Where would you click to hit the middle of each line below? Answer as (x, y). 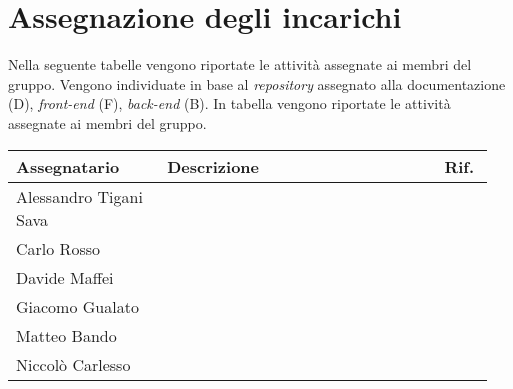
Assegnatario (68, 166)
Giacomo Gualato (77, 306)
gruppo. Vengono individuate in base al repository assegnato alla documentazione (257, 83)
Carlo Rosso (58, 248)
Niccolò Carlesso (73, 364)
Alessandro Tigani (79, 196)
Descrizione (213, 166)
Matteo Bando (66, 335)
